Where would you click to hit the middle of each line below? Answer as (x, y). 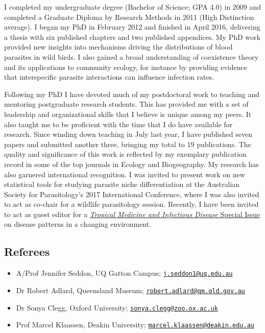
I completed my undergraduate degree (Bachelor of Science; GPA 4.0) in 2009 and (133, 7)
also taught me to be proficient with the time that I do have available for (118, 124)
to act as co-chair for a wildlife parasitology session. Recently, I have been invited (131, 204)
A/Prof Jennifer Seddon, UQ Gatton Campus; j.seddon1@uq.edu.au (124, 273)
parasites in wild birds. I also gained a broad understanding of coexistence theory (131, 56)
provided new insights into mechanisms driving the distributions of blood (118, 47)
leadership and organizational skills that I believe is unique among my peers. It (128, 114)
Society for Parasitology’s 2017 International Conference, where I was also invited (132, 194)
